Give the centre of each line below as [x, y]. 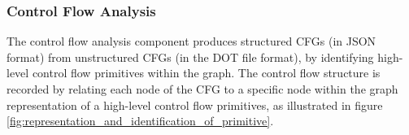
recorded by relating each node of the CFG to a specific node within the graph [202, 89]
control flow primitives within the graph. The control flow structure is [206, 73]
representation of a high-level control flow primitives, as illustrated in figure [195, 105]
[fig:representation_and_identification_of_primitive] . [140, 121]
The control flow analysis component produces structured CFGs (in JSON [191, 41]
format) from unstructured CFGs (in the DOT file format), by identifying [190, 57]
